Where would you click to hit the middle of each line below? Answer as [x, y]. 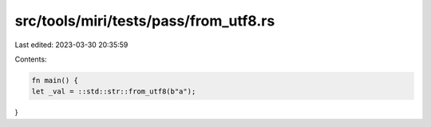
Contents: [31, 59]
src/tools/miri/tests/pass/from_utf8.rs [145, 21]
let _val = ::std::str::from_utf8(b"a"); [114, 91]
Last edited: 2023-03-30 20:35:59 [71, 45]
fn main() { [55, 80]
